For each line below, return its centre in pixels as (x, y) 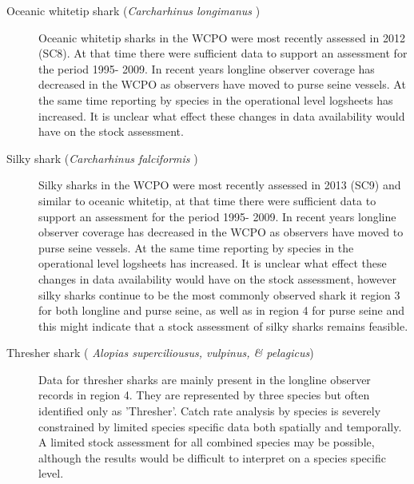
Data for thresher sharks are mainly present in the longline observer (205, 379)
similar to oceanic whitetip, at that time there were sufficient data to (207, 200)
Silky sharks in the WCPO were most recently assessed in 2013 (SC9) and (220, 185)
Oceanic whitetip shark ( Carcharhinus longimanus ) (133, 10)
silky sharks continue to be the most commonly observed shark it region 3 (219, 294)
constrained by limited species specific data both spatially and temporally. (220, 426)
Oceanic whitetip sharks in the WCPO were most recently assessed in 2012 (222, 37)
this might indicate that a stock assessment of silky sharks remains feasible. (223, 325)
